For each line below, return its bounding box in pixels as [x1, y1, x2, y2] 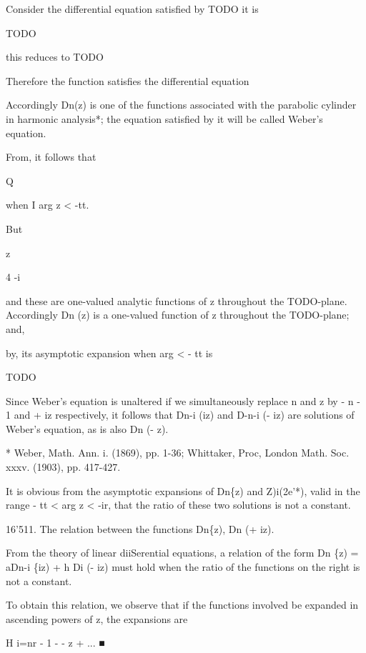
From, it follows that [6, 149, 97, 164]
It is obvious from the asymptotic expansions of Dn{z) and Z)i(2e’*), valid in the [6, 483, 360, 498]
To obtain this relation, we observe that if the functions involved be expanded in [6, 597, 359, 612]
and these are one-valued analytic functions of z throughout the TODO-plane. [6, 293, 347, 308]
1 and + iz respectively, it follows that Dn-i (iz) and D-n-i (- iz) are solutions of [6, 407, 355, 422]
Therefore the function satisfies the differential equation [6, 73, 249, 88]
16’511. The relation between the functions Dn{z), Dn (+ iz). [6, 521, 274, 536]
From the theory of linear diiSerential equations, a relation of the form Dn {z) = [6, 545, 359, 560]
